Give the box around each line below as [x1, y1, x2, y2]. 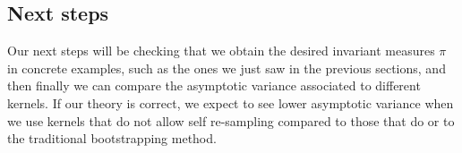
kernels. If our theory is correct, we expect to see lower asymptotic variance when [7, 93, 454, 112]
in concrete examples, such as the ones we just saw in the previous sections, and [7, 58, 446, 77]
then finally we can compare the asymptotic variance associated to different [7, 76, 421, 95]
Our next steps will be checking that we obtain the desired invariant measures [7, 41, 435, 60]
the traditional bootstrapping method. [7, 129, 217, 148]
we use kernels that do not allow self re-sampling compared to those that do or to [7, 111, 455, 130]
